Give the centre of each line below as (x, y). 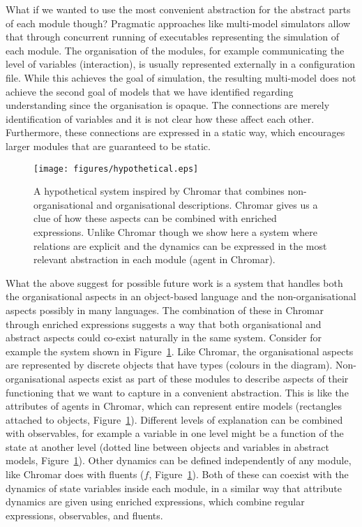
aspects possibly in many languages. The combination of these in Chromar (165, 310)
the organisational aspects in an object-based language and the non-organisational (181, 296)
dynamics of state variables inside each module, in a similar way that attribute (174, 488)
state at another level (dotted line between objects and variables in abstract (167, 446)
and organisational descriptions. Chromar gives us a (207, 204)
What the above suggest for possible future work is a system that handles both (174, 282)
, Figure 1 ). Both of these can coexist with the (249, 474)
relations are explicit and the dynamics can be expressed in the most (180, 245)
